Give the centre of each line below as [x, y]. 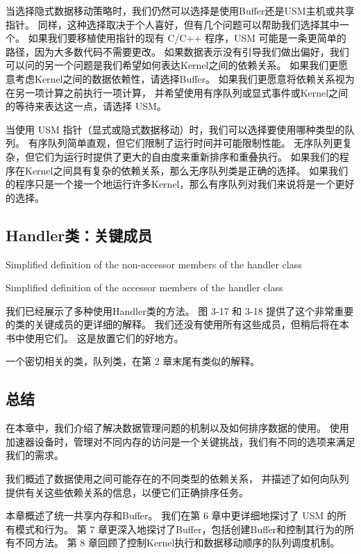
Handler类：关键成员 [79, 235]
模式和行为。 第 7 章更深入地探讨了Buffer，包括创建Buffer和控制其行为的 [180, 529]
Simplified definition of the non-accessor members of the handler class [154, 264]
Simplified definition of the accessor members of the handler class [144, 287]
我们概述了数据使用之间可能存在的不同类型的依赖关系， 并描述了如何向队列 [177, 479]
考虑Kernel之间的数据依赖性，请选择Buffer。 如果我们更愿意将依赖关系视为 [185, 78]
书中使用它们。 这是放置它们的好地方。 [95, 337]
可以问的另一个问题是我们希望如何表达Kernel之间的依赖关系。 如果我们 [167, 65]
